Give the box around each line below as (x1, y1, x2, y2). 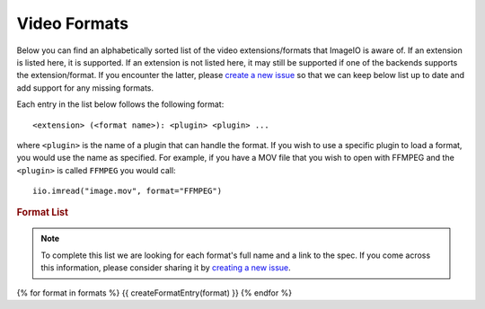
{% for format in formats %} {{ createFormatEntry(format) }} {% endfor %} (16, 287, 292, 298)
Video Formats (16, 13, 129, 33)
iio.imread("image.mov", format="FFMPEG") (32, 186, 223, 197)
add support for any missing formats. (16, 82, 154, 93)
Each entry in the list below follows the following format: (16, 99, 225, 110)
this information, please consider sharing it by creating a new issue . (40, 262, 291, 273)
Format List (16, 207, 69, 219)
